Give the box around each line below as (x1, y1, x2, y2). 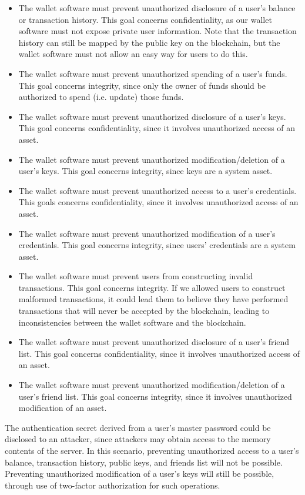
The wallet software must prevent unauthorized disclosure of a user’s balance (18, 2, 296, 14)
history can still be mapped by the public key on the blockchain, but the (18, 36, 280, 48)
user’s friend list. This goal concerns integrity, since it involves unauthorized (18, 390, 292, 402)
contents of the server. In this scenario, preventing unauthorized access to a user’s (5, 444, 299, 456)
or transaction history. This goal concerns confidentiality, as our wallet (18, 13, 272, 25)
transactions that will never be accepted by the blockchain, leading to (18, 305, 270, 317)
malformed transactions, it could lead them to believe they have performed (18, 293, 289, 305)
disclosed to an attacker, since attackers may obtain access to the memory (5, 433, 271, 445)
